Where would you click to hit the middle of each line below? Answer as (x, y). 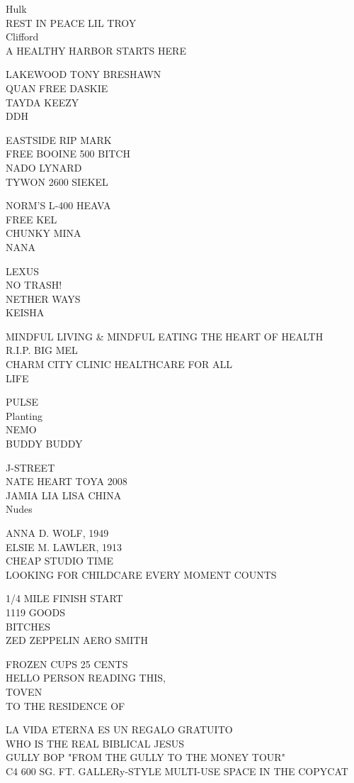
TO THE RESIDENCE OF (65, 705)
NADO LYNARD (44, 167)
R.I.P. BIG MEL (42, 350)
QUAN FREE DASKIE (57, 88)
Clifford (22, 37)
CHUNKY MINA (44, 233)
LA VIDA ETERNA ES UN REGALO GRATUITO (119, 729)
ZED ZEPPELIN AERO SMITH (77, 640)
